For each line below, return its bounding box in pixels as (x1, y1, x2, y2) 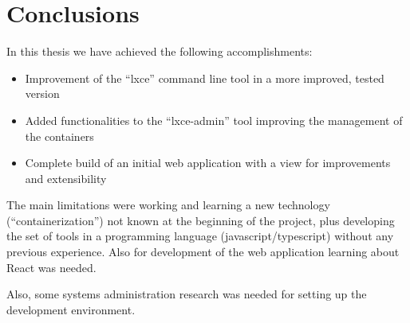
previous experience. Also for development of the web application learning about (6, 243, 400, 260)
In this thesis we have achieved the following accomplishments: (6, 43, 313, 60)
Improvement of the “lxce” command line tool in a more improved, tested (25, 69, 384, 86)
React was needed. (6, 259, 97, 275)
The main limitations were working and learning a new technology (6, 197, 330, 213)
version (25, 85, 60, 102)
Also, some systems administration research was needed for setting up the (6, 286, 367, 302)
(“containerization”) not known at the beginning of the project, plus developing (6, 212, 395, 228)
